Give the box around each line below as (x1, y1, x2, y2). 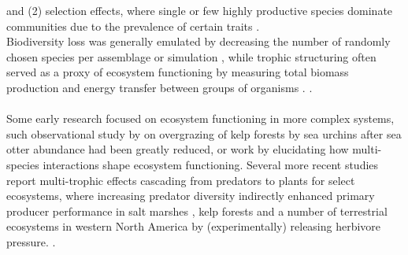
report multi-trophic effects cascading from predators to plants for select (6, 172, 355, 188)
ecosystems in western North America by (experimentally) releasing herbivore (6, 218, 381, 235)
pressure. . (6, 233, 56, 249)
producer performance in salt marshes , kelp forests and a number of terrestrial (6, 202, 388, 219)
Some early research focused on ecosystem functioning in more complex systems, (6, 110, 395, 127)
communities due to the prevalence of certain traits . (6, 17, 260, 34)
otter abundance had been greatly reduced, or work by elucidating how (6, 141, 349, 157)
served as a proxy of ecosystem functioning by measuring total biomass (6, 64, 349, 80)
